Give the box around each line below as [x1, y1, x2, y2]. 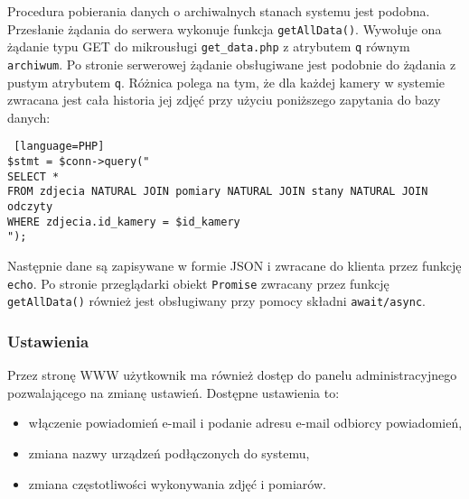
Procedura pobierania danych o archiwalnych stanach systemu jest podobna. [7, 2, 430, 20]
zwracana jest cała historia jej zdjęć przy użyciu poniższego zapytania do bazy [7, 90, 441, 109]
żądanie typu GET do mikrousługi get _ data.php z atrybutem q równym [7, 37, 410, 56]
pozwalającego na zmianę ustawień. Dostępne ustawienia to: [7, 383, 340, 402]
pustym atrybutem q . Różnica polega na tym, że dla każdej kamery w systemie [7, 72, 446, 91]
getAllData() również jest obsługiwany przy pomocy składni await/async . [7, 291, 426, 310]
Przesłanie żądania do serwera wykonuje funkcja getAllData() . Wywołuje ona [7, 19, 442, 38]
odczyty [7, 200, 53, 214]
